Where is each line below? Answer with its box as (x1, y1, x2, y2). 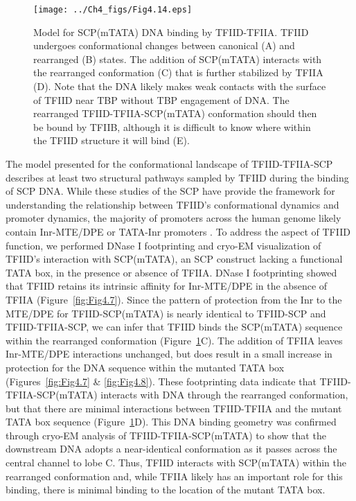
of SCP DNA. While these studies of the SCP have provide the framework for (6, 184, 335, 198)
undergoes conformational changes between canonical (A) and (33, 38, 295, 53)
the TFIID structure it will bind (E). (33, 133, 190, 148)
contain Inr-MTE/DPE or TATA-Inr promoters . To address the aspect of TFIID (6, 224, 350, 238)
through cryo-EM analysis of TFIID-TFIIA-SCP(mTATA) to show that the (6, 428, 326, 442)
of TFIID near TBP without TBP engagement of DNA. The (33, 92, 290, 107)
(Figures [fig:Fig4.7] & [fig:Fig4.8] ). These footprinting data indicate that (6, 373, 317, 388)
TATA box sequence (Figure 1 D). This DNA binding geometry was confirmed (6, 414, 337, 429)
